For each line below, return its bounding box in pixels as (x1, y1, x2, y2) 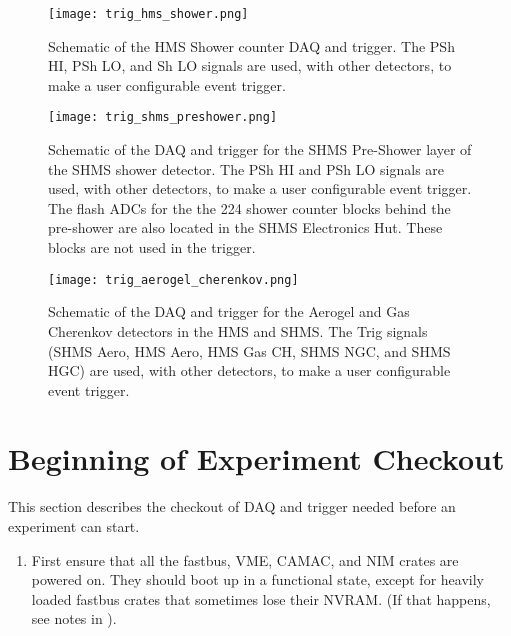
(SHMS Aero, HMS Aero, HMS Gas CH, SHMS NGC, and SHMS (48, 340, 451, 361)
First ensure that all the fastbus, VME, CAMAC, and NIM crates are (31, 549, 459, 570)
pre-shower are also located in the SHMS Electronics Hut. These (48, 217, 443, 238)
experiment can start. (8, 516, 140, 536)
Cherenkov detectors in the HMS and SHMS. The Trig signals (48, 320, 428, 341)
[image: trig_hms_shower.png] (48, 7, 249, 21)
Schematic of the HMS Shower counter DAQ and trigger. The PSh (48, 35, 455, 56)
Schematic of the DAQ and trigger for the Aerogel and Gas (48, 301, 410, 322)
